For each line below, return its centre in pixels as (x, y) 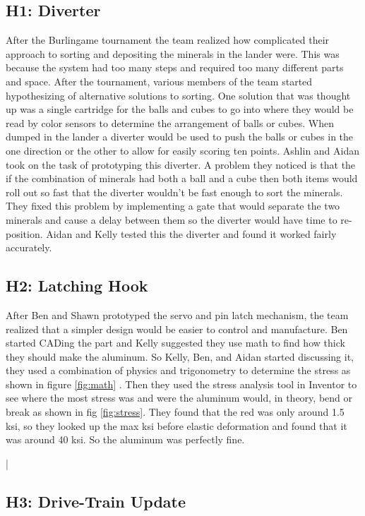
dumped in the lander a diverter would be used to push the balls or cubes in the (180, 137)
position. (24, 233)
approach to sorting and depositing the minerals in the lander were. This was (173, 53)
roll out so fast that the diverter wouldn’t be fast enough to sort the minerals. (174, 192)
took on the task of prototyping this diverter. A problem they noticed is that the (181, 164)
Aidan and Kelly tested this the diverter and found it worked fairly (191, 233)
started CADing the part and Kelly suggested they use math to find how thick (175, 343)
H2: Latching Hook (77, 286)
